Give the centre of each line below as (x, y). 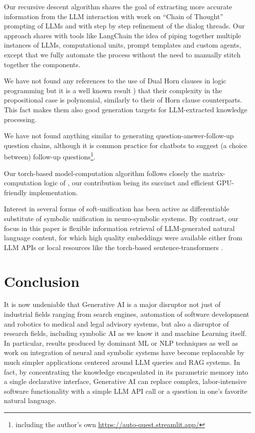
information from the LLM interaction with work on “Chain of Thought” (114, 16)
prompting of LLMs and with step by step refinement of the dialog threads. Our (124, 26)
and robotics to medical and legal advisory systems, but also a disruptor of (116, 323)
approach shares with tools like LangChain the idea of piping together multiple (123, 35)
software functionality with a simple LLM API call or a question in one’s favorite (126, 391)
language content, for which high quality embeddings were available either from (123, 238)
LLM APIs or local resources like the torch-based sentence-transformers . (114, 247)
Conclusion (42, 281)
